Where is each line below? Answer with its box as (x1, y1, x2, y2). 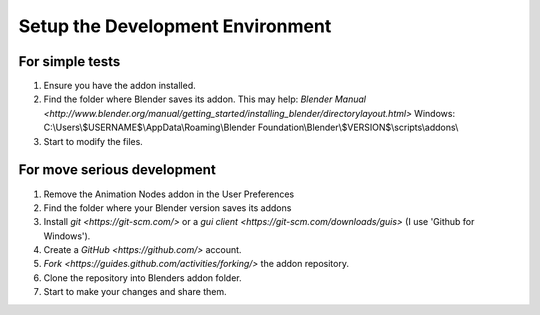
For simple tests (18, 53, 121, 70)
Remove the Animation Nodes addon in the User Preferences (43, 188, 295, 200)
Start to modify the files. (43, 135, 144, 147)
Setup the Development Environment (18, 15, 332, 37)
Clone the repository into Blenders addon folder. (43, 271, 242, 284)
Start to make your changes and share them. (43, 286, 227, 298)
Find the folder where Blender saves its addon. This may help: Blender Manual (43, 93, 367, 105)
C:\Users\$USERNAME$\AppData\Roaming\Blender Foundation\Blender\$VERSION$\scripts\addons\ (43, 121, 459, 134)
